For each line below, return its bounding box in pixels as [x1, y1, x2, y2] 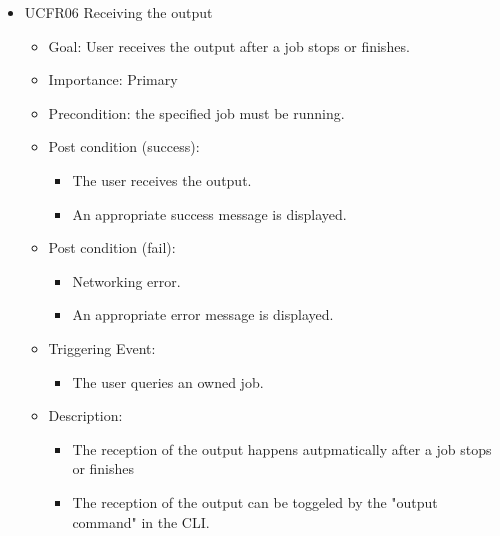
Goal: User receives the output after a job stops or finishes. [48, 35, 410, 56]
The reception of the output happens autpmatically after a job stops [72, 438, 492, 459]
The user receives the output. [72, 169, 252, 190]
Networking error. [72, 270, 181, 291]
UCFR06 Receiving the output [24, 2, 213, 22]
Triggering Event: [48, 337, 156, 358]
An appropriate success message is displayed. [72, 203, 347, 224]
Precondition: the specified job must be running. [48, 102, 345, 123]
